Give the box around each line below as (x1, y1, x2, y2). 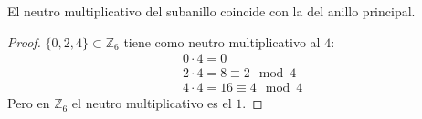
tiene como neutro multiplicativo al (123, 32, 321, 51)
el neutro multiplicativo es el (71, 94, 232, 113)
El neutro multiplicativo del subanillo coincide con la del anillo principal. (7, 2, 416, 20)
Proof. (7, 32, 41, 51)
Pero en (7, 94, 50, 113)
